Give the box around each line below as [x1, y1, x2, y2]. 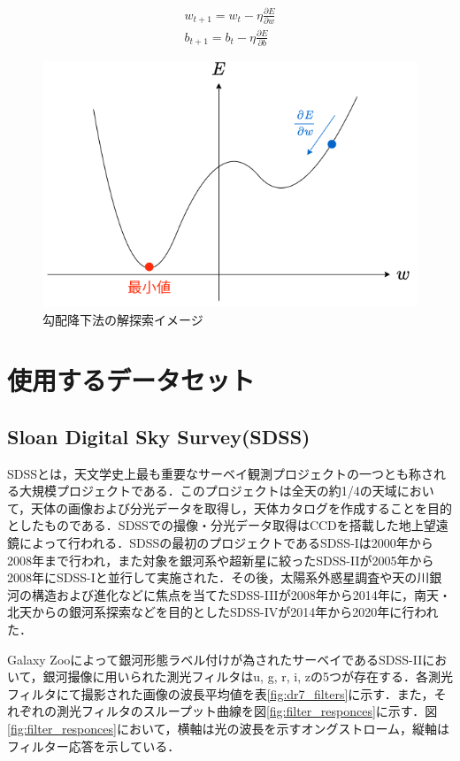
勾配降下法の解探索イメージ [42, 310, 203, 328]
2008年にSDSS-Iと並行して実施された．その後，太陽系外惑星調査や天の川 [7, 568, 430, 587]
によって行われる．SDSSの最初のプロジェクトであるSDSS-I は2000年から [19, 534, 433, 552]
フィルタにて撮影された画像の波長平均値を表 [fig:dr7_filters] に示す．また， [7, 684, 434, 703]
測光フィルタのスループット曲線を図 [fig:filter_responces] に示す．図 [56, 702, 438, 720]
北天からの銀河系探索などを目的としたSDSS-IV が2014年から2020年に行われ [7, 603, 439, 621]
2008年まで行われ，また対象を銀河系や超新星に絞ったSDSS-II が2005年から [7, 550, 434, 569]
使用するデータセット [7, 362, 256, 398]
